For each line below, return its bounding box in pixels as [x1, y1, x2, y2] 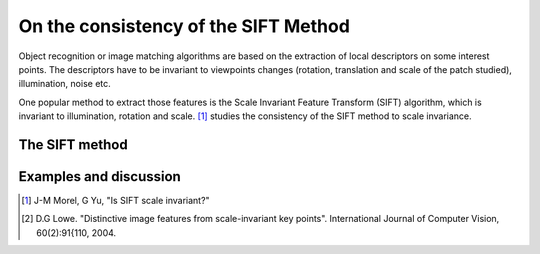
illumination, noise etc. [18, 78, 112, 90]
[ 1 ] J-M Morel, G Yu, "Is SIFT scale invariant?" [21, 195, 210, 207]
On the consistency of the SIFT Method [18, 15, 350, 37]
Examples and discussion [18, 168, 182, 185]
